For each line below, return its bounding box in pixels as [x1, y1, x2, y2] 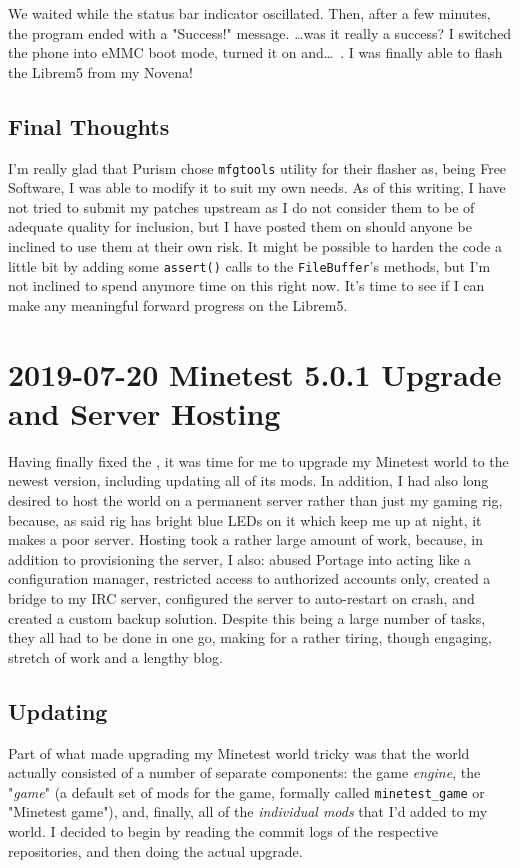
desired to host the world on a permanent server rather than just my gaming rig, [8, 489, 503, 510]
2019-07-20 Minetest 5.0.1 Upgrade [8, 353, 502, 394]
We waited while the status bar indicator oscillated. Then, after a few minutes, [8, 3, 491, 23]
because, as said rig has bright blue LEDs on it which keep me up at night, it [8, 509, 482, 530]
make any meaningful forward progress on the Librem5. [8, 294, 348, 315]
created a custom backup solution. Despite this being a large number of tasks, [8, 607, 486, 628]
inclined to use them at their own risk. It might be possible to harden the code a [8, 236, 502, 257]
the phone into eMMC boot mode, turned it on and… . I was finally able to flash [8, 42, 503, 63]
